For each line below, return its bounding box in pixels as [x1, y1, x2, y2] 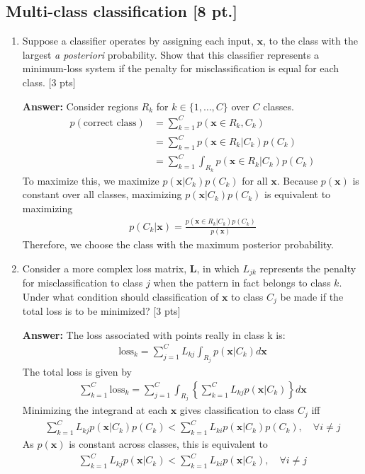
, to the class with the [263, 33, 358, 48]
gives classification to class [179, 403, 295, 417]
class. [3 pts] [22, 74, 76, 89]
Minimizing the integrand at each [22, 403, 168, 417]
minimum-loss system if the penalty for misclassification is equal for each [22, 61, 339, 76]
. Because [276, 173, 318, 187]
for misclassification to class [22, 275, 143, 290]
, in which [196, 260, 240, 275]
